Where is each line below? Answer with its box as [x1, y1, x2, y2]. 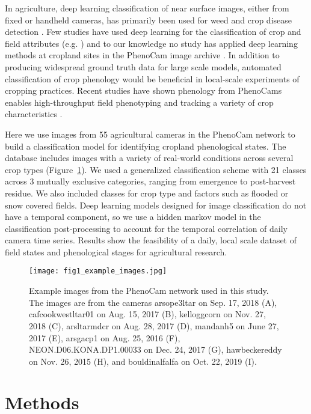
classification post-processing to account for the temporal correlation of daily [5, 222, 288, 234]
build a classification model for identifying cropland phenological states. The [5, 139, 286, 152]
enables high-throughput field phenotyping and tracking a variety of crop [5, 96, 274, 108]
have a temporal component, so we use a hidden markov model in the [5, 210, 261, 223]
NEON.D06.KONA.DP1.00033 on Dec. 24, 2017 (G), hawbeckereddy [29, 343, 282, 356]
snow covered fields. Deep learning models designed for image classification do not [5, 198, 307, 211]
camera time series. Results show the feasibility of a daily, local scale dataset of [5, 234, 297, 246]
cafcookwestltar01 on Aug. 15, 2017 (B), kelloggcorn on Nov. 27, [29, 308, 266, 320]
